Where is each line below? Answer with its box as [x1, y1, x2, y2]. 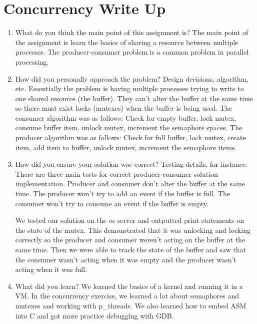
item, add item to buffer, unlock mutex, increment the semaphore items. [15, 142, 237, 152]
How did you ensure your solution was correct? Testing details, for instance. [15, 159, 247, 169]
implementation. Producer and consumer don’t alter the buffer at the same [15, 178, 245, 189]
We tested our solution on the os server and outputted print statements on [15, 215, 244, 225]
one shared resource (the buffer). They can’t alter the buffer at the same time [15, 93, 253, 103]
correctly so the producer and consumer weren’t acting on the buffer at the [15, 234, 245, 245]
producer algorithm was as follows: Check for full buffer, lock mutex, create [15, 132, 246, 143]
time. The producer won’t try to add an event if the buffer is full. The [15, 188, 230, 199]
